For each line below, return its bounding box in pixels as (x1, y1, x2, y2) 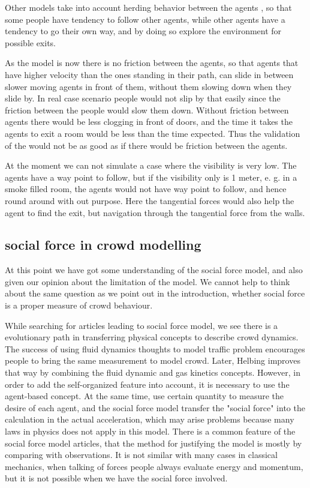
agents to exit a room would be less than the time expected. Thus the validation (5, 127, 300, 139)
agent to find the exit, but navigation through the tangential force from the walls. (5, 206, 305, 218)
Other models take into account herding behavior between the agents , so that (5, 1, 292, 13)
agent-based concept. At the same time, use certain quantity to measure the (5, 390, 284, 402)
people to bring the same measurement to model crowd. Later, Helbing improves (5, 354, 300, 367)
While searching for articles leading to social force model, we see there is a (5, 319, 278, 331)
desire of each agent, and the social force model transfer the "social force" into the (5, 401, 305, 414)
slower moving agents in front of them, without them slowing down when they (5, 80, 292, 92)
